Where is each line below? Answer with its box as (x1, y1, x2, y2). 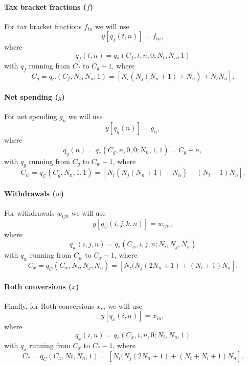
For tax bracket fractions (4, 20, 82, 31)
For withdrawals (4, 208, 55, 218)
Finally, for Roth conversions (4, 300, 95, 311)
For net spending (4, 111, 57, 122)
